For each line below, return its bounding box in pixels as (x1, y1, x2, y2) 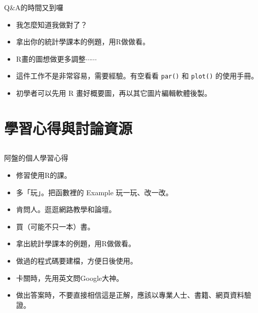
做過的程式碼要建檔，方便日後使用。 (16, 255, 137, 266)
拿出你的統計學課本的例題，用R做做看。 (16, 36, 150, 47)
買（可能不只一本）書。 (16, 221, 95, 231)
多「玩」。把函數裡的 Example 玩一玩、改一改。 (16, 187, 173, 197)
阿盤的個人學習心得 (4, 152, 68, 163)
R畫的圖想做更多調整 (16, 53, 86, 64)
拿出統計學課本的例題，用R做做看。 (16, 238, 136, 249)
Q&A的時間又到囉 (4, 2, 64, 12)
